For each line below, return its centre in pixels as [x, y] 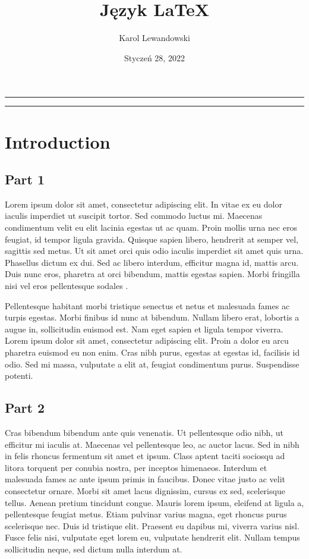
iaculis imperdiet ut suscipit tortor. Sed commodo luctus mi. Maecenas [134, 216]
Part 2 [25, 408]
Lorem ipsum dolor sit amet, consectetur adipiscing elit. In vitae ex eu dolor [144, 204]
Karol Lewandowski [154, 38]
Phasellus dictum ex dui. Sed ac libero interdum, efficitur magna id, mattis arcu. [152, 262]
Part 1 [25, 179]
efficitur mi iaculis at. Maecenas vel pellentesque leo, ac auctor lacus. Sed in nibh [152, 444]
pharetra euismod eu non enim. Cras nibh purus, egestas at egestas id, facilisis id [152, 352]
